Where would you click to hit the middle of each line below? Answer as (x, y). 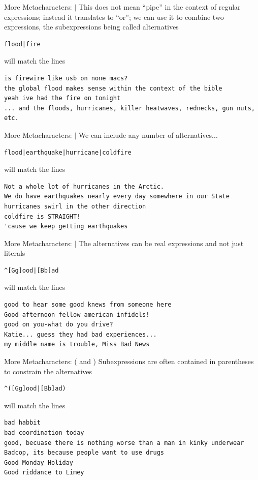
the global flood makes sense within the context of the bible (113, 88)
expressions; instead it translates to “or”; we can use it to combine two (114, 17)
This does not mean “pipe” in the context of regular (159, 7)
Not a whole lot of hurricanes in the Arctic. (84, 186)
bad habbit (22, 423)
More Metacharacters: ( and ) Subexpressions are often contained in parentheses (129, 361)
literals (15, 253)
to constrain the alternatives (48, 371)
